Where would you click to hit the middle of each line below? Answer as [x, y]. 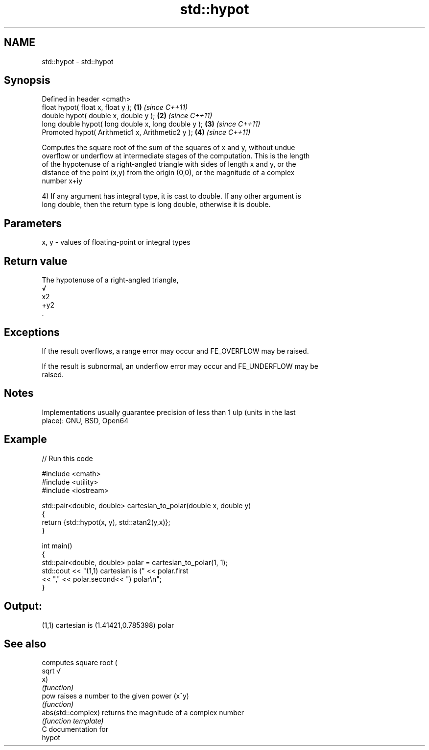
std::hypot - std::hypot [78, 61]
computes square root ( [80, 663]
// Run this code [67, 458]
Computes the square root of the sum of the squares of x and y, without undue [168, 148]
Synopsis [27, 80]
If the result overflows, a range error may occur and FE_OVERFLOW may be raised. [175, 351]
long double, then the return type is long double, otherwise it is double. [156, 205]
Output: [23, 606]
